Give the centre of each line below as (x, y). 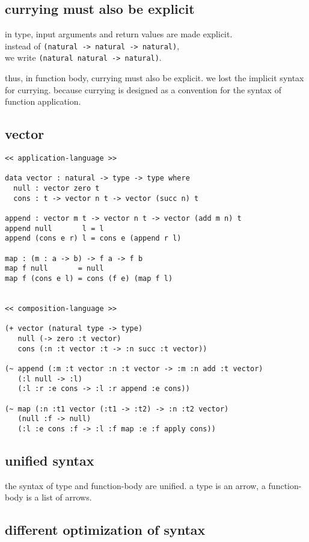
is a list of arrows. (59, 497)
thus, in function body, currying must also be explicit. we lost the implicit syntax (154, 78)
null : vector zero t (57, 189)
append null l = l (54, 228)
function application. (43, 101)
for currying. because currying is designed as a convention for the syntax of (143, 89)
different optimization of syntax (105, 530)
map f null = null (54, 269)
